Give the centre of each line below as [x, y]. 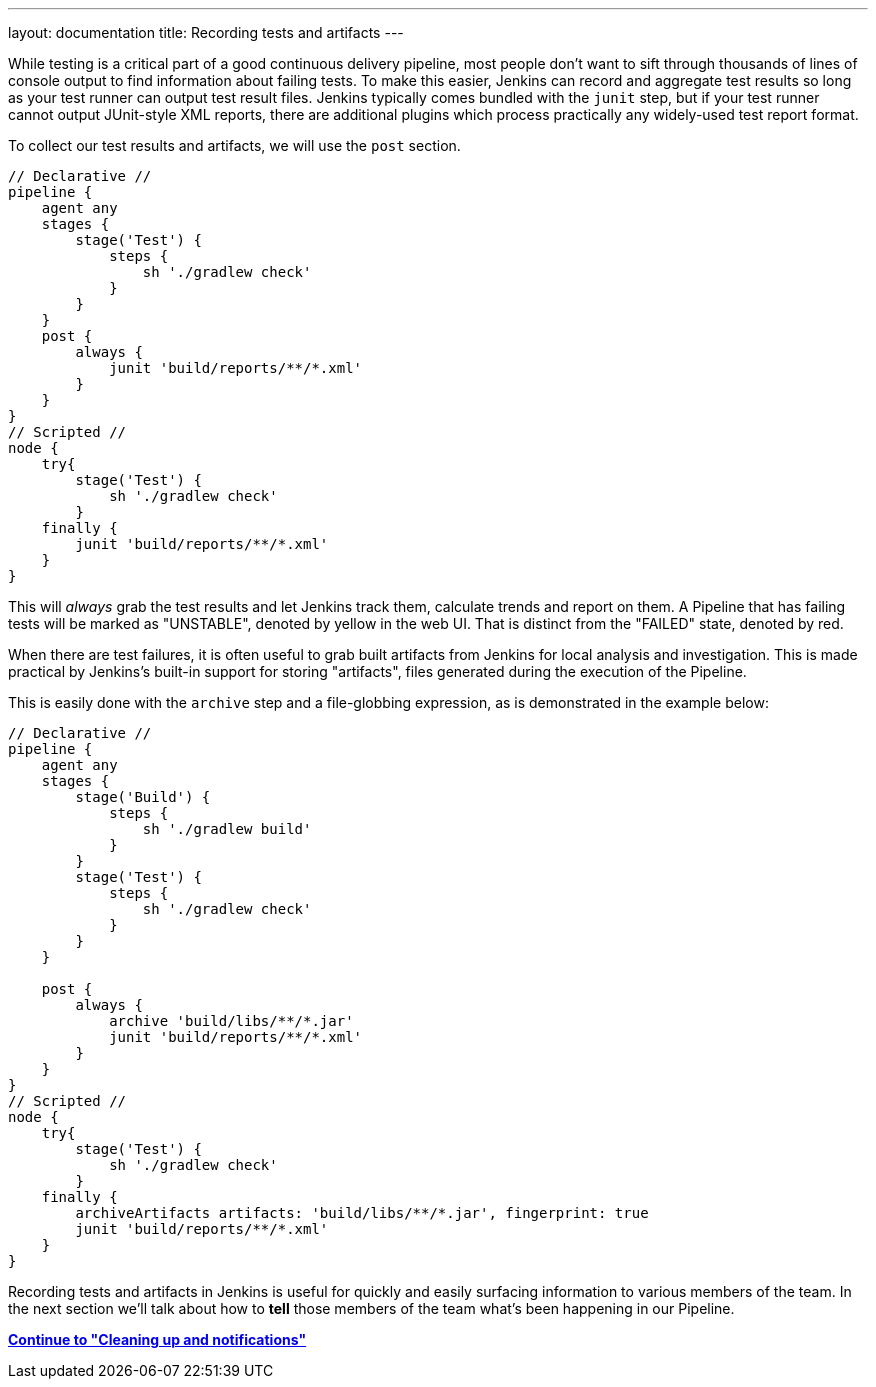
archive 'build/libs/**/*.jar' [231, 1021]
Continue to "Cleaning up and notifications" [157, 1339]
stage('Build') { [143, 797]
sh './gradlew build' [227, 829]
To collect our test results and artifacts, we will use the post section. [234, 145]
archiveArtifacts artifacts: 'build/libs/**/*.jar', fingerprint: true [362, 1213]
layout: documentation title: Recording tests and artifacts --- [206, 32]
